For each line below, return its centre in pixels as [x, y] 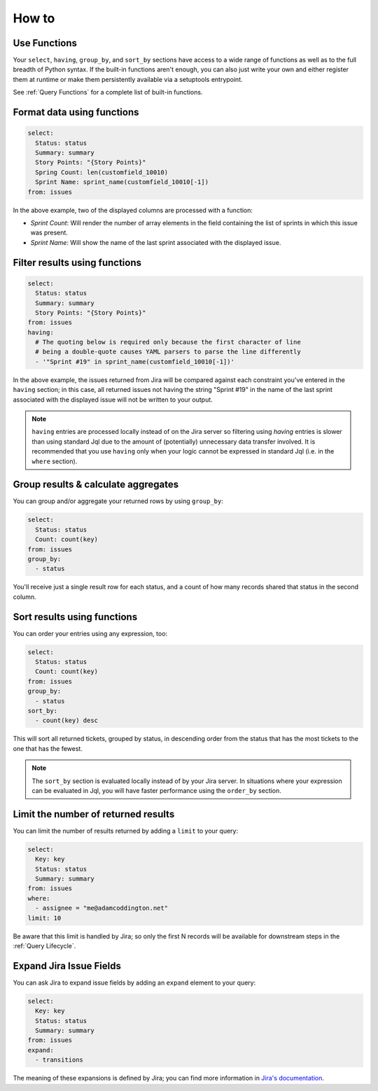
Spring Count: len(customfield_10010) [101, 172]
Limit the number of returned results [94, 814]
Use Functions [45, 43]
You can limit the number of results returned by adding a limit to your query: [125, 831]
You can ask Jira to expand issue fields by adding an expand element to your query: [134, 983]
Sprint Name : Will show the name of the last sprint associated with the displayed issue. [156, 242]
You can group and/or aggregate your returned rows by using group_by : [118, 501]
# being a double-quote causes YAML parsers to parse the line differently [168, 352]
